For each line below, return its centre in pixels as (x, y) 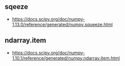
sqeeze (16, 7)
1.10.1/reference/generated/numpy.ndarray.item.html (66, 58)
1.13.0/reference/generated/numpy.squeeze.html (62, 24)
